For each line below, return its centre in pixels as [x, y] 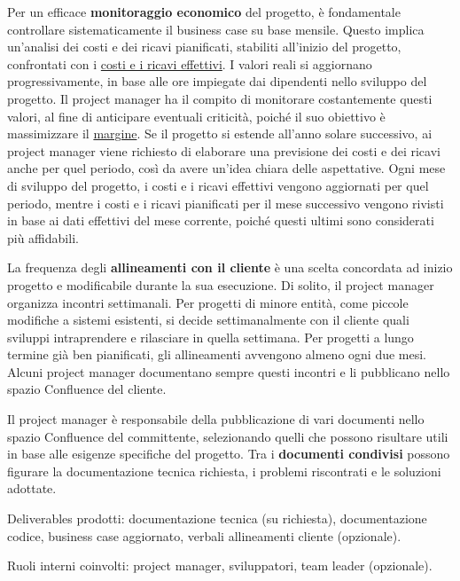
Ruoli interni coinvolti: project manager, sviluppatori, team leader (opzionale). [220, 565]
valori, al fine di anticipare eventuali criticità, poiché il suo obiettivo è [196, 116]
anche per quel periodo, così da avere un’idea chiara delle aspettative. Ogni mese [226, 168]
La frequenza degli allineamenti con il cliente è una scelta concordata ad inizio [230, 267]
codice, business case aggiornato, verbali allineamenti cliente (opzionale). [204, 535]
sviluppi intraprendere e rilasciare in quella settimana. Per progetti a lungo [211, 337]
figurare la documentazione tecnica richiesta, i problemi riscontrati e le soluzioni [224, 471]
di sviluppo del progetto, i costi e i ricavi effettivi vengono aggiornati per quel [218, 185]
